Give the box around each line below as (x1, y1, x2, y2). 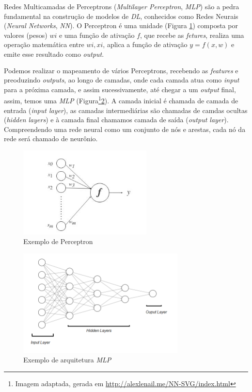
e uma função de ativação (59, 30, 135, 40)
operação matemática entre (4, 39, 84, 49)
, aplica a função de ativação (103, 39, 188, 49)
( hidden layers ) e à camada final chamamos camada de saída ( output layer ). (4, 114, 229, 125)
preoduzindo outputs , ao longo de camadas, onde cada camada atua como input (4, 75, 239, 85)
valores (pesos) (4, 30, 47, 40)
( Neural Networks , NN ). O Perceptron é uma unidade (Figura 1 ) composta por (4, 20, 238, 31)
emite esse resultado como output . (4, 49, 104, 59)
